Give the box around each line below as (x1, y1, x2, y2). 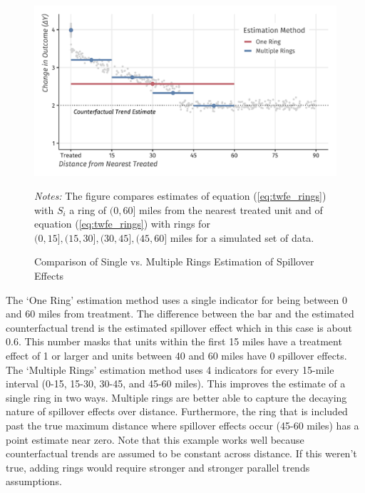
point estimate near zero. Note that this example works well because (6, 432, 304, 447)
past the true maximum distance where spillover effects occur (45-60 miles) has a (6, 418, 359, 432)
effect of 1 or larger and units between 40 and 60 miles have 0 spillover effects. (6, 348, 347, 363)
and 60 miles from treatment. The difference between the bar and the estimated (6, 306, 354, 321)
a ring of (69, 202, 107, 217)
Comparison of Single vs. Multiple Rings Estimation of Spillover (34, 254, 314, 269)
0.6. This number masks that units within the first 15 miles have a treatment (6, 334, 342, 349)
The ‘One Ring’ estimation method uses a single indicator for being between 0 (6, 292, 347, 307)
